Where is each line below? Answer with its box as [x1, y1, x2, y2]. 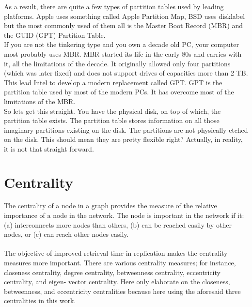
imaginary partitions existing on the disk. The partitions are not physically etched [4, 124, 248, 135]
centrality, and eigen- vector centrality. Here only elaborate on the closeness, [4, 276, 230, 287]
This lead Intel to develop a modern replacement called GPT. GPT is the [4, 77, 222, 87]
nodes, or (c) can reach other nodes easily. [4, 229, 129, 239]
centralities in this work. [4, 295, 76, 306]
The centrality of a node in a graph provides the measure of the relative [4, 200, 217, 211]
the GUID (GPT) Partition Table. [4, 30, 106, 40]
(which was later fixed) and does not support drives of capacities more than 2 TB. [4, 68, 248, 78]
